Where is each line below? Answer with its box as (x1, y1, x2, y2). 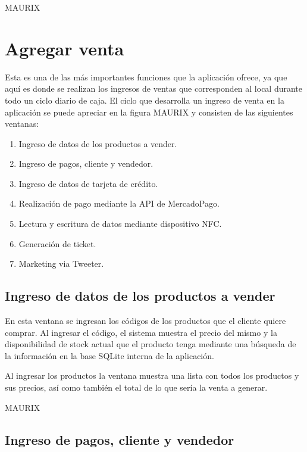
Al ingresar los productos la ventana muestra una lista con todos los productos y (5, 369, 299, 382)
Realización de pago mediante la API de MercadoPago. (18, 197, 220, 210)
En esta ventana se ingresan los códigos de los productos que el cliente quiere (5, 314, 286, 327)
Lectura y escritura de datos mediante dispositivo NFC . (18, 217, 222, 230)
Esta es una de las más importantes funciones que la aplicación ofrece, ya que (5, 70, 287, 83)
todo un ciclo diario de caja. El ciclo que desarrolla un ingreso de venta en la (5, 93, 284, 106)
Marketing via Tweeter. (18, 257, 104, 270)
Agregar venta (5, 36, 124, 60)
